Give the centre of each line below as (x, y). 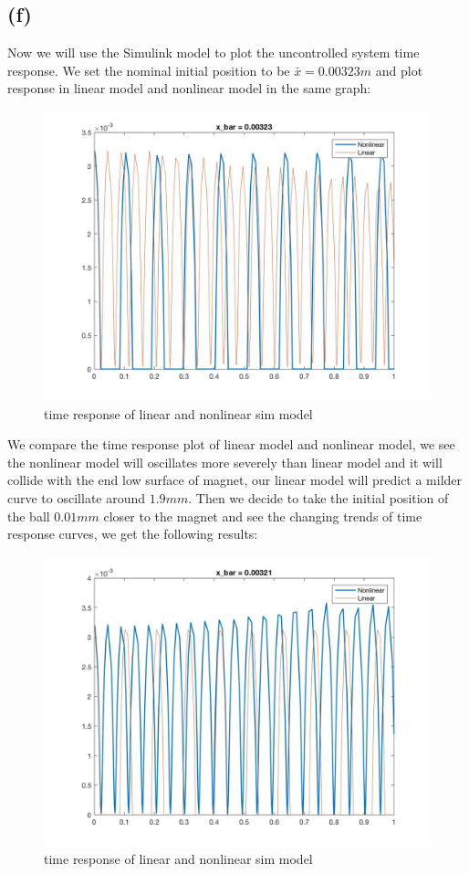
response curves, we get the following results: (133, 534)
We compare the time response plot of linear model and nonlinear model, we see (231, 444)
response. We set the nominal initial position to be (149, 70)
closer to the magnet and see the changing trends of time (263, 516)
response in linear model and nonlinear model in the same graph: (189, 88)
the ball (29, 516)
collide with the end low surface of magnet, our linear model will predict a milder (235, 480)
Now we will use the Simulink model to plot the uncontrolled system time (214, 53)
